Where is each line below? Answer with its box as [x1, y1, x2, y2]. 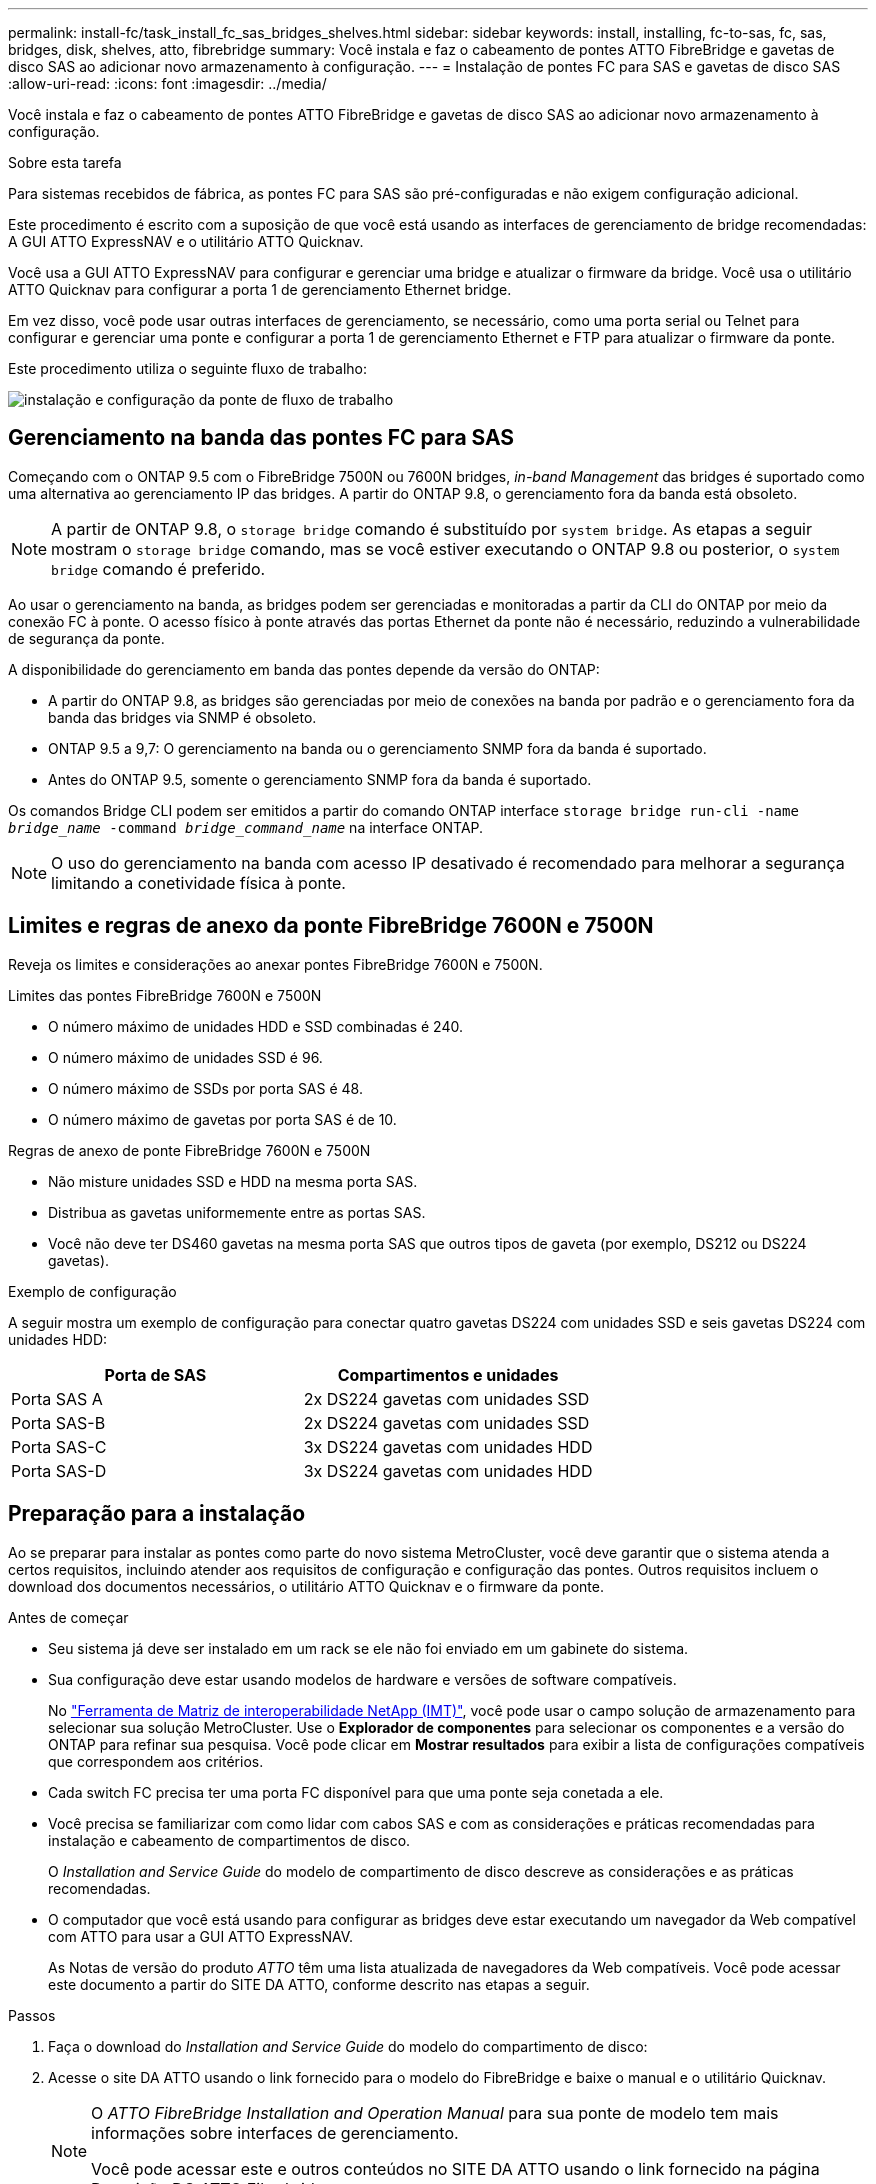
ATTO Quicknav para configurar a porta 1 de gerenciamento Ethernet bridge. [8, 281, 512, 298]
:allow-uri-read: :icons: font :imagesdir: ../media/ [8, 75, 327, 92]
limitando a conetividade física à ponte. [51, 872, 346, 893]
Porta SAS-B [11, 1412, 106, 1433]
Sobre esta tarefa [8, 154, 122, 171]
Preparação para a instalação [8, 1501, 306, 1527]
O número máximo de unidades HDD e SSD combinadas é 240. [48, 1017, 463, 1035]
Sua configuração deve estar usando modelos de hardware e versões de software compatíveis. [48, 1670, 677, 1688]
